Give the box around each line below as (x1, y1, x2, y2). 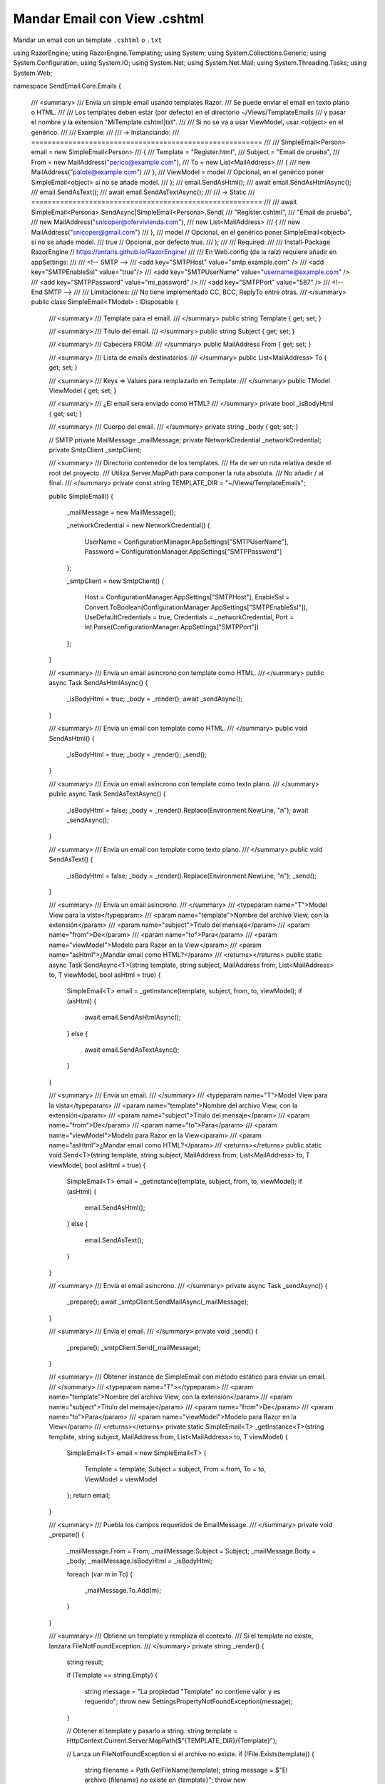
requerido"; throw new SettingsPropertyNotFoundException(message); (84, 1697, 293, 1706)
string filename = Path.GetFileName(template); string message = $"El (84, 1766, 288, 1775)
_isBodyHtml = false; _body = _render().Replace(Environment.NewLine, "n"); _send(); (66, 871, 317, 880)
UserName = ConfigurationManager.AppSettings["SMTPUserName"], (84, 537, 289, 546)
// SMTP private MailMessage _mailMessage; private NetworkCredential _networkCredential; (48, 435, 322, 444)
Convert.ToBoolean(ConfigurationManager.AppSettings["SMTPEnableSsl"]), (84, 603, 308, 612)
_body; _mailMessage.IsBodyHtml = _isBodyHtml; (66, 1556, 213, 1566)
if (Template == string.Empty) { (66, 1671, 158, 1680)
